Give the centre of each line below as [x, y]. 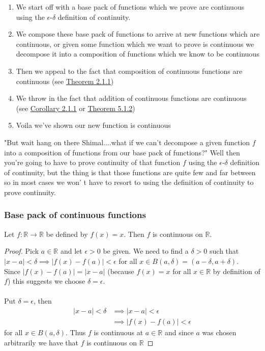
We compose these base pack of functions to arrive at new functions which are [138, 34]
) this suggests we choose [46, 281]
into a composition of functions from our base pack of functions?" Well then [122, 152]
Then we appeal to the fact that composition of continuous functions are [129, 71]
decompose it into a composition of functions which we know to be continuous [138, 54]
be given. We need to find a [146, 251]
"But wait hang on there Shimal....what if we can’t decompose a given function [127, 142]
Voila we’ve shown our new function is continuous [93, 125]
